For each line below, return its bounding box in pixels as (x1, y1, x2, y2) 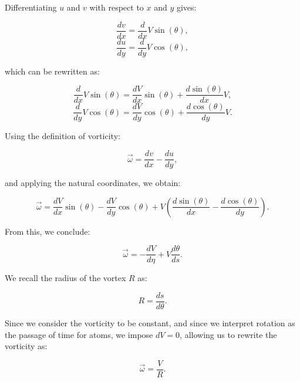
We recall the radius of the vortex (5, 272, 126, 284)
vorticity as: (5, 340, 48, 352)
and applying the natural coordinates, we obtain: (5, 177, 181, 189)
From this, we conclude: (5, 225, 90, 237)
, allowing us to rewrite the (180, 328, 277, 340)
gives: (176, 1, 197, 13)
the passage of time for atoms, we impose (5, 328, 153, 340)
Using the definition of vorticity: (5, 130, 120, 142)
